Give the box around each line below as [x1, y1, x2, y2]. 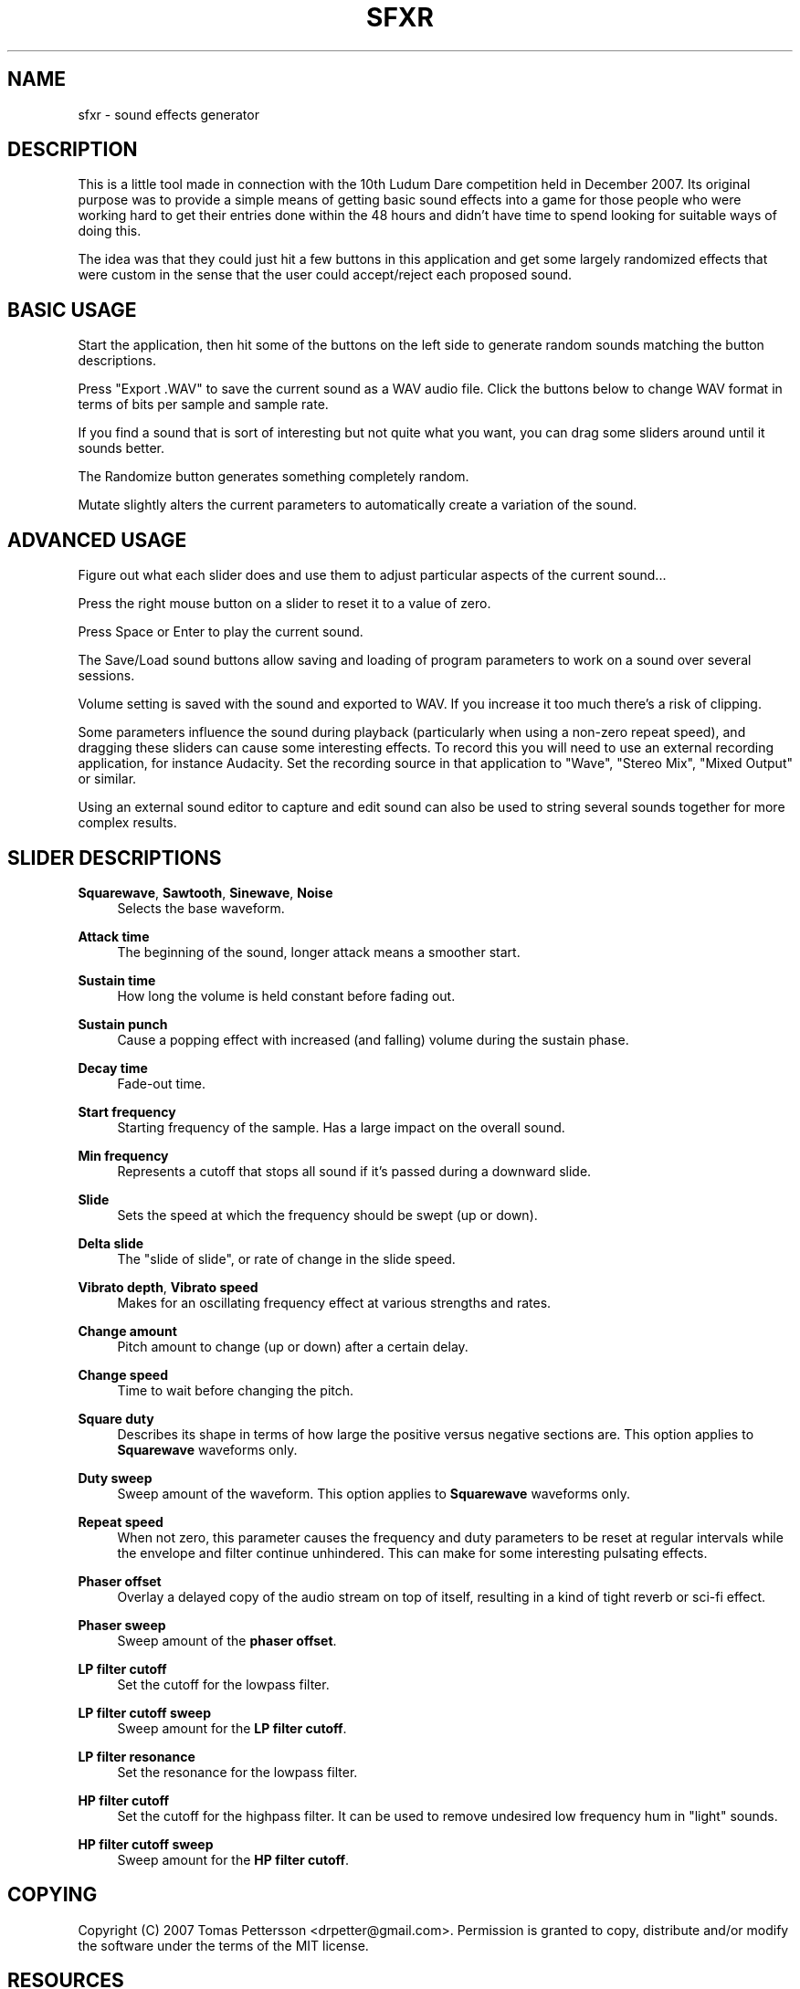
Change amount [78, 1322, 177, 1339]
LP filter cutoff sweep [78, 1704, 211, 1721]
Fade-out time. [117, 1075, 205, 1091]
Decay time [78, 1059, 148, 1076]
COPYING [7, 1883, 98, 1907]
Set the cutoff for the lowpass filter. [117, 1676, 330, 1692]
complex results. [78, 815, 177, 831]
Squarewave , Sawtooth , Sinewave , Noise [78, 884, 333, 900]
